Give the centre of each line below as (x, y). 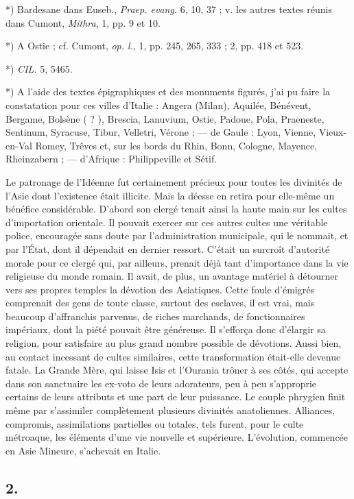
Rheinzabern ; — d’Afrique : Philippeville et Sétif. (111, 159)
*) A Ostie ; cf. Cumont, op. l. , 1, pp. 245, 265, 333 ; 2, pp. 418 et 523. (155, 46)
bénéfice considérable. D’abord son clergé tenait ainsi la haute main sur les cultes (176, 209)
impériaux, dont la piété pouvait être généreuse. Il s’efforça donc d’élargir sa (166, 329)
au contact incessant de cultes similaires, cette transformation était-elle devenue (173, 356)
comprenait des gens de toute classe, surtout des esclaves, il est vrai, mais (160, 303)
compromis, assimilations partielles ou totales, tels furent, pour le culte (155, 423)
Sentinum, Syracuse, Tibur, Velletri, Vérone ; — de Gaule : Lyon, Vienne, (161, 132)
